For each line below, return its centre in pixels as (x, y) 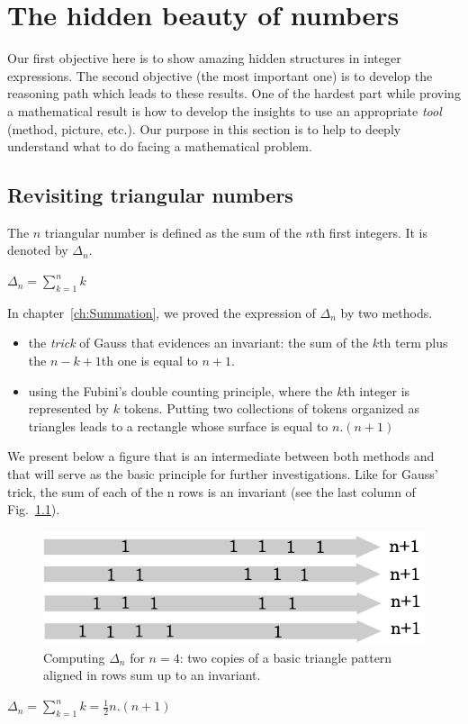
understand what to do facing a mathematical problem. (160, 146)
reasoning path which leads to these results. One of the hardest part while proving (234, 93)
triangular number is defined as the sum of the (173, 232)
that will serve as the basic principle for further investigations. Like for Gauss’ (223, 474)
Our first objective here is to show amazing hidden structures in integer (204, 58)
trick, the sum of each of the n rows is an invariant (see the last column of (211, 491)
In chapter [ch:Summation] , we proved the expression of (162, 312)
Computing (74, 657)
